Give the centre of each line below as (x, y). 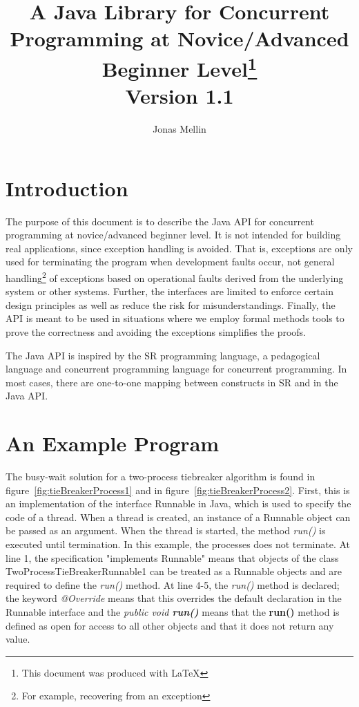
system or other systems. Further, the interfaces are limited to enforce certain (169, 291)
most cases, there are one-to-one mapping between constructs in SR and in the (172, 382)
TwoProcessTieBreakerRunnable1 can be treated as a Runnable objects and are (174, 571)
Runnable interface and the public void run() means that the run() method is (173, 611)
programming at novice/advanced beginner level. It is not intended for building (173, 235)
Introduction (67, 188)
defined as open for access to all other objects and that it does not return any (170, 625)
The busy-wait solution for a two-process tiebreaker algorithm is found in (161, 477)
